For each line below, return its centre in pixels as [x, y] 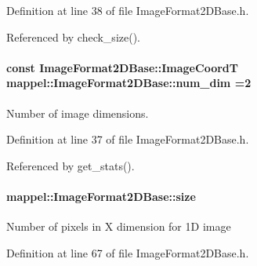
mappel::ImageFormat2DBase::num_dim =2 [129, 83]
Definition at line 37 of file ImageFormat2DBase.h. [128, 139]
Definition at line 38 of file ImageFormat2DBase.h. [128, 10]
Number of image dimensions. [78, 113]
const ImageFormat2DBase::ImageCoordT [122, 67]
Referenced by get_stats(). [71, 165]
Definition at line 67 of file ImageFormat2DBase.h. [128, 252]
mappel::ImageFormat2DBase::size [101, 196]
